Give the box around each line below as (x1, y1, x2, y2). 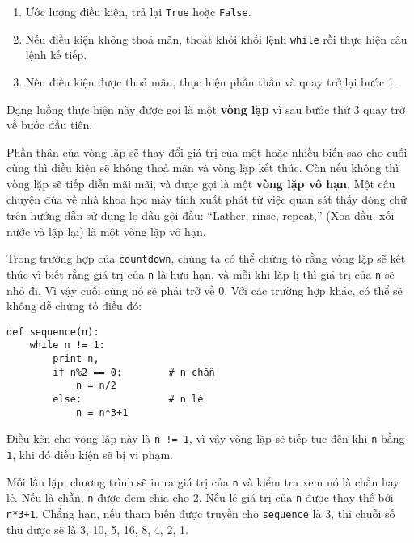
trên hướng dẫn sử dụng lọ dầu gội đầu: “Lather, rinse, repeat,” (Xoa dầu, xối (6, 207, 395, 224)
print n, (53, 353, 99, 365)
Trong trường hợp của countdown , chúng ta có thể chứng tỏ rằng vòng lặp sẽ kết (6, 250, 406, 267)
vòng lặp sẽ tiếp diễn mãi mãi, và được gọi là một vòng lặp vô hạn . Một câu (6, 175, 395, 192)
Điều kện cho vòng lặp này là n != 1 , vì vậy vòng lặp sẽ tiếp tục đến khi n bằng (6, 430, 405, 447)
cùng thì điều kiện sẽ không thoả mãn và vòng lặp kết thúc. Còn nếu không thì (6, 159, 399, 176)
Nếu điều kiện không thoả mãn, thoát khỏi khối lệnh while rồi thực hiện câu (25, 30, 408, 47)
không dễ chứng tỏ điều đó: (6, 297, 142, 314)
